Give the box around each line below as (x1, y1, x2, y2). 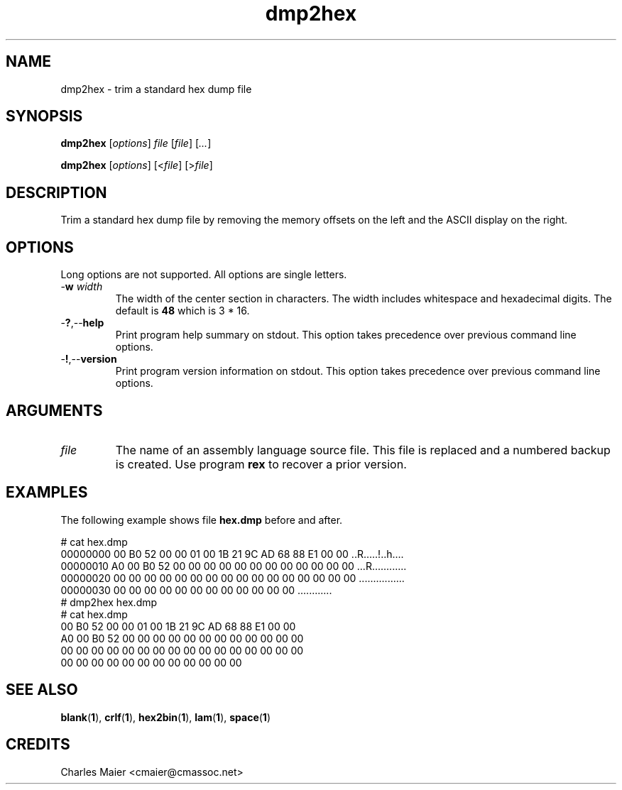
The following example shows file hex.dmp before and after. (60, 513, 343, 526)
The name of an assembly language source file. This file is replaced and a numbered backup (115, 442, 611, 457)
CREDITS (6, 735, 70, 754)
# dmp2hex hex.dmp (60, 596, 158, 608)
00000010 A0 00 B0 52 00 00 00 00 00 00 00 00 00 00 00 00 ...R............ (60, 559, 407, 572)
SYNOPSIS (6, 107, 83, 126)
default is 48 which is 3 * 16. (115, 305, 250, 317)
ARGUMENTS (6, 401, 103, 419)
